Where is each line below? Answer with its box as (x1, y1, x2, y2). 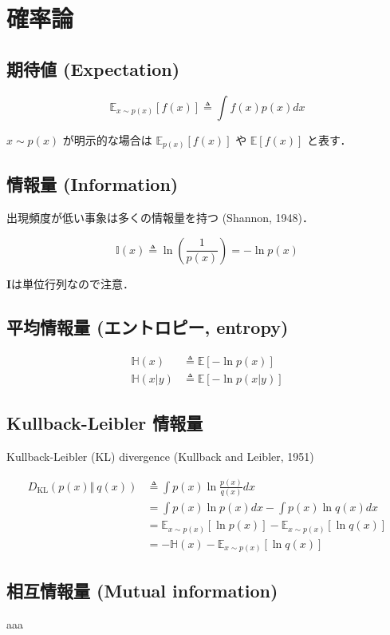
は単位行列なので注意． (11, 275, 135, 292)
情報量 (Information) (6, 172, 179, 196)
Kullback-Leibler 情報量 (6, 411, 203, 435)
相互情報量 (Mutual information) (6, 577, 278, 602)
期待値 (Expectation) (6, 56, 180, 81)
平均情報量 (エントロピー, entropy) (6, 314, 289, 339)
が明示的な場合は (62, 131, 152, 148)
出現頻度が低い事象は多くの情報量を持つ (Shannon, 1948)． (6, 209, 314, 226)
